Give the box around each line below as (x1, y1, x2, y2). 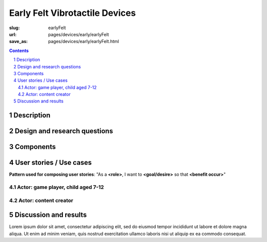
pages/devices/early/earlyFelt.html (48, 39, 119, 45)
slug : (9, 25, 20, 31)
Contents (9, 48, 29, 53)
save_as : (9, 39, 28, 45)
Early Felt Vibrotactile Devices (9, 7, 136, 18)
